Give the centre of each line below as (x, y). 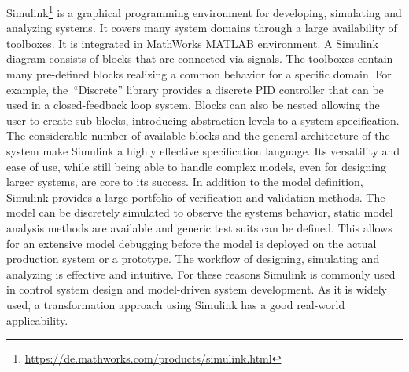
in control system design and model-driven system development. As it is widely (197, 289)
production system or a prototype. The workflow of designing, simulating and (193, 259)
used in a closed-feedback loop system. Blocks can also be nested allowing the (193, 105)
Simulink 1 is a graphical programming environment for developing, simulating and (204, 11)
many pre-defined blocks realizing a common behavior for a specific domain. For (199, 74)
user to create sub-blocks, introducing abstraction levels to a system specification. (203, 120)
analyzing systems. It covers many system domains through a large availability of (202, 28)
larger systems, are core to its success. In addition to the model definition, (185, 182)
